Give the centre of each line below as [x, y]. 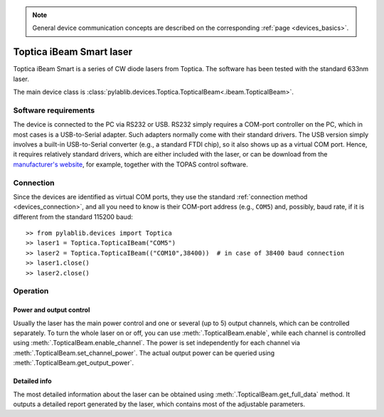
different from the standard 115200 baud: [73, 216]
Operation [31, 291]
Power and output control [52, 310]
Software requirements [54, 110]
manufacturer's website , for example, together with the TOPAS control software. [130, 164]
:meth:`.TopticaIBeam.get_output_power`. [74, 363]
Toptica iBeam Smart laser [73, 52]
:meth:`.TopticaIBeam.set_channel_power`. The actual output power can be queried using [144, 353]
